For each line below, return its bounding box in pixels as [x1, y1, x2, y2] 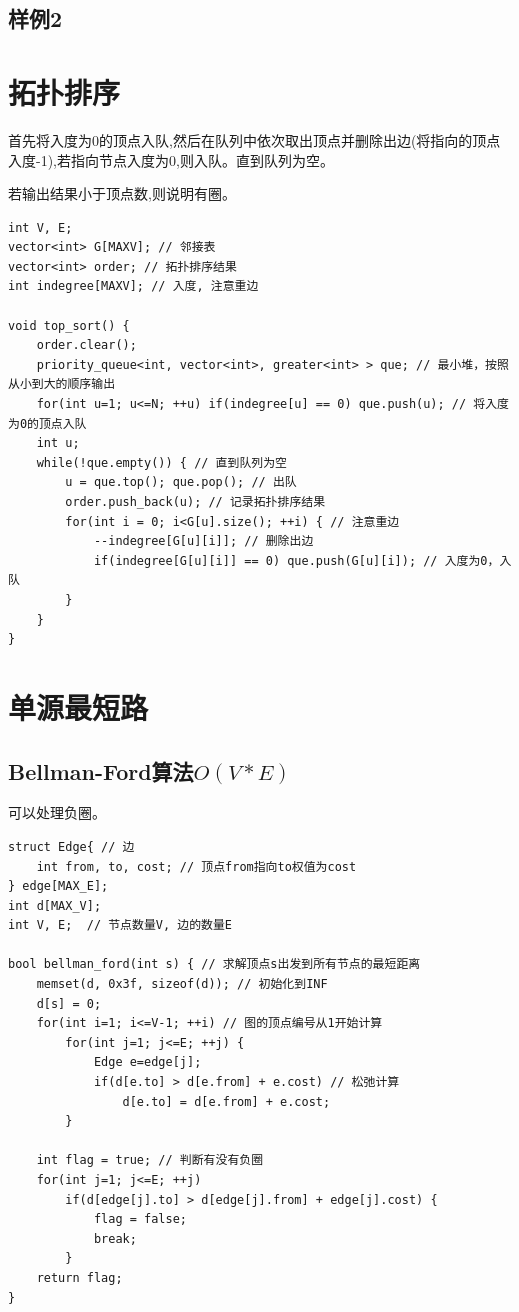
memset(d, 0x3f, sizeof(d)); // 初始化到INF [36, 977, 328, 992]
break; [93, 1231, 137, 1246]
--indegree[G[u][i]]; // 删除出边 [93, 534, 314, 549]
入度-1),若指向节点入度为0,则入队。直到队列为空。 [8, 149, 334, 170]
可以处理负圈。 [8, 802, 106, 823]
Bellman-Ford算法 [8, 755, 194, 786]
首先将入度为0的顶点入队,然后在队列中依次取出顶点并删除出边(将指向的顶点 [8, 129, 501, 150]
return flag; [36, 1270, 123, 1285]
